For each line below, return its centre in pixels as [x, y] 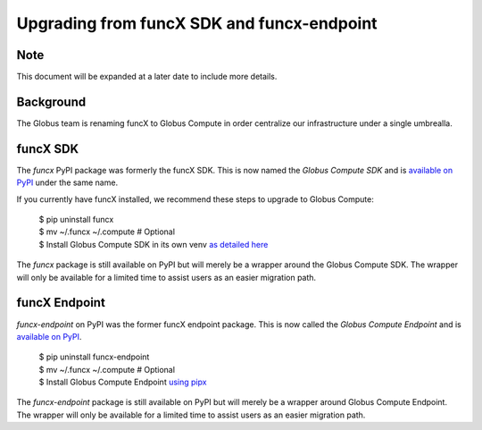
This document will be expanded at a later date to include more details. [147, 77]
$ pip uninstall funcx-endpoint [94, 357]
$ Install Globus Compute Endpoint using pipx [123, 382]
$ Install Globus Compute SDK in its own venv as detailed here [154, 244]
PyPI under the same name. [67, 182]
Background [51, 101]
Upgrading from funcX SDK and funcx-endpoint [197, 23]
